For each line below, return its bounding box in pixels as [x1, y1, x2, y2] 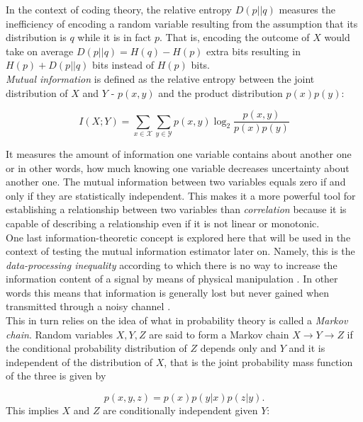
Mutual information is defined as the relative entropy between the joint [6, 71, 315, 86]
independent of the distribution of [6, 354, 153, 369]
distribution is [6, 30, 67, 45]
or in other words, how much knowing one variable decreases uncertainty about [6, 160, 350, 175]
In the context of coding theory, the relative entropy [6, 2, 233, 16]
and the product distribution [158, 85, 283, 100]
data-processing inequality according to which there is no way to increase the [6, 257, 337, 272]
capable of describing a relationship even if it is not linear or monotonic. [6, 215, 320, 230]
